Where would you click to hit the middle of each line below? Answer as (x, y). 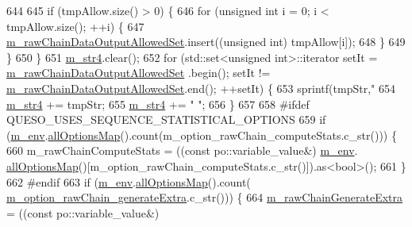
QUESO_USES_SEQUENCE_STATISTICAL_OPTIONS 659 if (166, 119)
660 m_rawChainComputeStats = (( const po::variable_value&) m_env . (182, 150)
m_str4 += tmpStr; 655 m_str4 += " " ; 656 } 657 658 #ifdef (158, 104)
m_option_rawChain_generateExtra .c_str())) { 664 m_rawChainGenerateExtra (205, 197)
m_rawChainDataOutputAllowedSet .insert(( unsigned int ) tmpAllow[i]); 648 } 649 (206, 42)
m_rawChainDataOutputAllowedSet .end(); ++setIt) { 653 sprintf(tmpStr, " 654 (201, 88)
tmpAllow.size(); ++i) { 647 (75, 26)
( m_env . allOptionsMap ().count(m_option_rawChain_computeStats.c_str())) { (202, 135)
